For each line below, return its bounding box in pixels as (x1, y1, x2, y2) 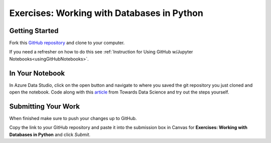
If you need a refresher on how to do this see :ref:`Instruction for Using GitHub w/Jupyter (9, 49, 193, 55)
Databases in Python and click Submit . (9, 131, 90, 137)
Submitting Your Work (9, 102, 80, 110)
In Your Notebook (9, 69, 65, 77)
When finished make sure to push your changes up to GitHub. (9, 115, 137, 121)
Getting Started (9, 26, 59, 35)
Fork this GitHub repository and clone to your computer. (9, 40, 125, 46)
